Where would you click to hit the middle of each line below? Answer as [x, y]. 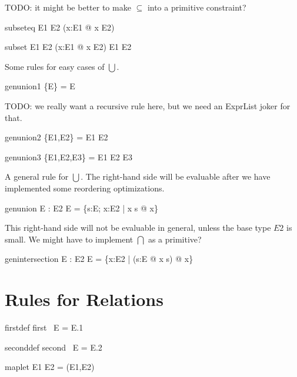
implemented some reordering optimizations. [85, 188]
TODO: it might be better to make [68, 7]
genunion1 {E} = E [40, 86]
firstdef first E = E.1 [44, 327]
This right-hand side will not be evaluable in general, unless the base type [138, 228]
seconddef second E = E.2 [54, 347]
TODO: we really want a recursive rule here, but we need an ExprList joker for [148, 105]
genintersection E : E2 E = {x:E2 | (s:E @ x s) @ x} [99, 259]
